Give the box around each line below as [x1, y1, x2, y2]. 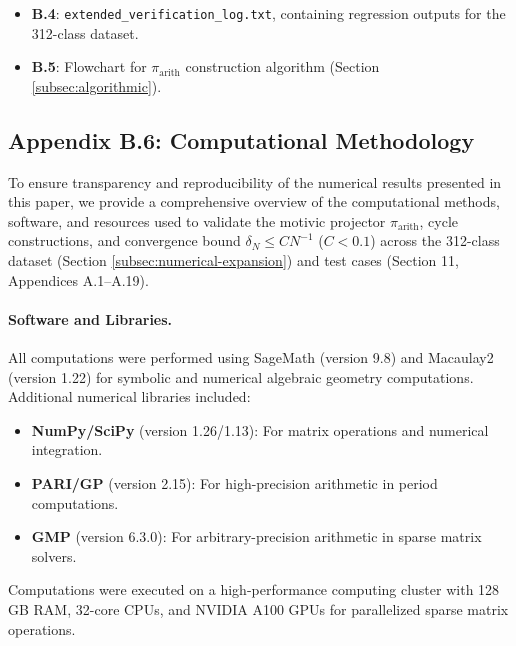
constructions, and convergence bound [8, 230, 241, 251]
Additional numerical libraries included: [8, 386, 251, 407]
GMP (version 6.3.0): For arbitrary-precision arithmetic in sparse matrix [31, 526, 482, 547]
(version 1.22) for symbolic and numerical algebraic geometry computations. [8, 366, 474, 387]
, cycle [419, 210, 458, 231]
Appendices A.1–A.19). [8, 269, 149, 290]
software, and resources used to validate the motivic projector [8, 210, 386, 231]
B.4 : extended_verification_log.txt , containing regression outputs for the [31, 3, 506, 23]
